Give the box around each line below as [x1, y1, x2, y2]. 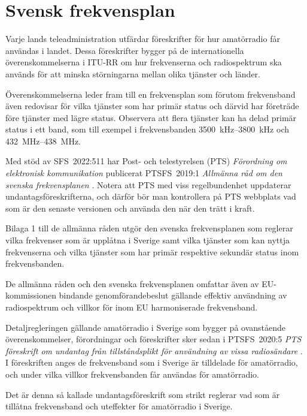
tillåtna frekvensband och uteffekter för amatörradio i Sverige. [5, 400, 233, 412]
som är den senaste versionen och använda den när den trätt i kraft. [5, 201, 255, 214]
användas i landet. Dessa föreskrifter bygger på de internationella [5, 44, 244, 56]
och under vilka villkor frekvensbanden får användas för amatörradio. [5, 367, 260, 380]
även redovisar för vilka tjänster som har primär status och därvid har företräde [5, 100, 299, 112]
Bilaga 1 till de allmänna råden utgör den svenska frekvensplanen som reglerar [5, 222, 293, 234]
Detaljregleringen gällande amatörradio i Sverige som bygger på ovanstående [5, 321, 286, 333]
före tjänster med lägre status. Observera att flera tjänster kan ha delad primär [5, 111, 297, 123]
